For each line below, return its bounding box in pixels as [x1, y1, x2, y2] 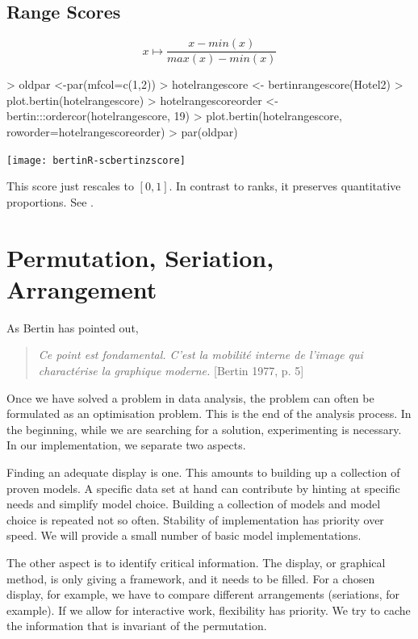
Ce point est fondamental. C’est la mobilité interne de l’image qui [38, 346, 363, 363]
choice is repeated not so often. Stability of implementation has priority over [6, 511, 384, 528]
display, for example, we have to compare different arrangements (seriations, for [6, 586, 400, 603]
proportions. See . [6, 193, 94, 210]
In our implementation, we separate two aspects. [6, 436, 246, 453]
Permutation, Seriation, [6, 240, 274, 274]
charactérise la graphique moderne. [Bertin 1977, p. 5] [38, 361, 304, 378]
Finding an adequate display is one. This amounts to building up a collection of [6, 463, 400, 480]
